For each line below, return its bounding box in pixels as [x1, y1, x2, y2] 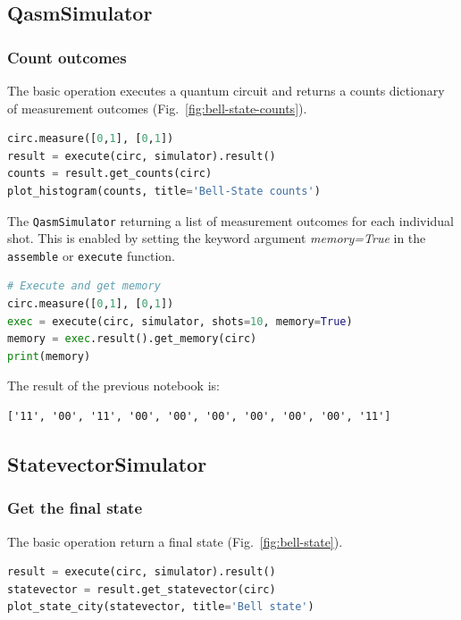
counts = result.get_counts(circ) [7, 167, 213, 180]
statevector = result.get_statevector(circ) [7, 582, 276, 596]
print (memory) [7, 349, 91, 363]
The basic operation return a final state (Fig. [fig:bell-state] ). [7, 532, 343, 550]
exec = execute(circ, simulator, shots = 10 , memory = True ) [7, 314, 353, 328]
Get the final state [7, 497, 142, 519]
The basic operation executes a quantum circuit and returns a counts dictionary [7, 81, 445, 99]
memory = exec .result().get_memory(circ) [7, 332, 257, 346]
